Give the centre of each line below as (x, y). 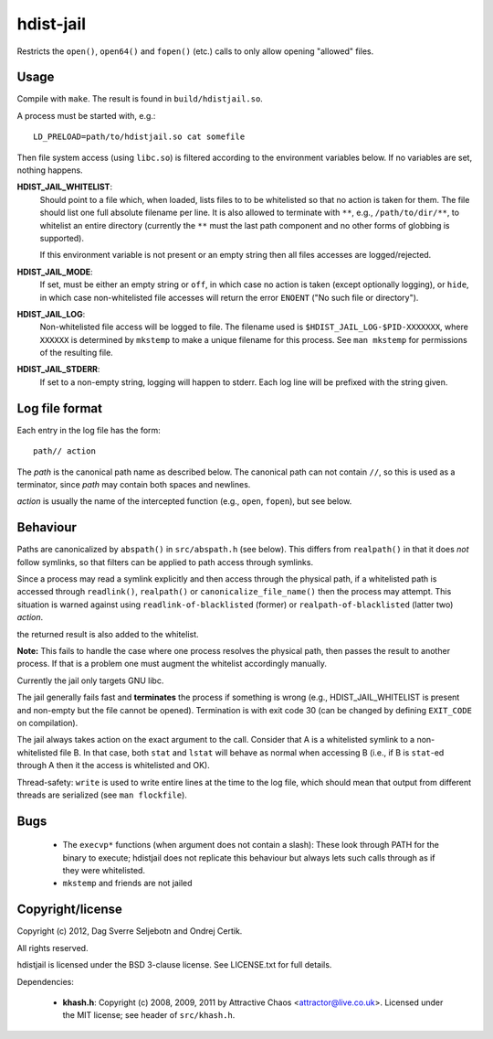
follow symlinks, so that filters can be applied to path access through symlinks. (165, 562)
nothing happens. (50, 170)
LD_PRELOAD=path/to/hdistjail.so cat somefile (139, 137)
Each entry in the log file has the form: (89, 430)
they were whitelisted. (104, 871)
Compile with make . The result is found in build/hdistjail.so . (140, 99)
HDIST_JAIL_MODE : (55, 272)
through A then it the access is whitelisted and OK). (113, 766)
